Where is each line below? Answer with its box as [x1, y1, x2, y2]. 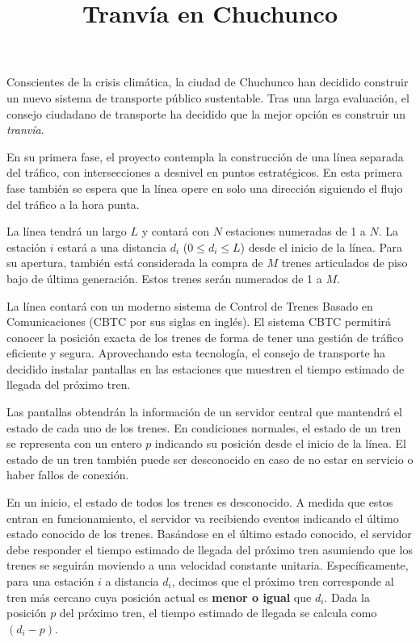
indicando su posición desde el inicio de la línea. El [154, 435, 407, 452]
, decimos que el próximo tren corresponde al [171, 573, 394, 589]
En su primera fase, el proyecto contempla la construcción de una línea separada [6, 148, 404, 165]
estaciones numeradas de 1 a [225, 223, 366, 240]
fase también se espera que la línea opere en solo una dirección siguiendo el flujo [6, 179, 403, 196]
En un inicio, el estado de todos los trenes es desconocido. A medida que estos [6, 494, 393, 511]
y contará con [141, 223, 209, 240]
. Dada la [324, 588, 370, 605]
